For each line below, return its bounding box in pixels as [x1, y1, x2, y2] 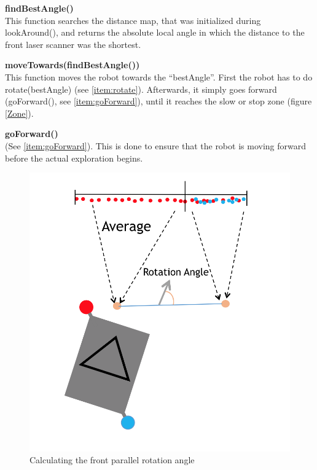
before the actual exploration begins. [5, 151, 143, 164]
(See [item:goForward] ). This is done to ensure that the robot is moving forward [5, 139, 306, 152]
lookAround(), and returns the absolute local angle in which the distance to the [5, 26, 305, 39]
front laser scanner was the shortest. [5, 37, 141, 50]
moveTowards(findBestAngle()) [5, 58, 140, 71]
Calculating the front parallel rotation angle [29, 453, 195, 466]
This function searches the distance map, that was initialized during [5, 14, 261, 26]
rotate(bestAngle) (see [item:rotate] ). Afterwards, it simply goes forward [5, 82, 277, 95]
